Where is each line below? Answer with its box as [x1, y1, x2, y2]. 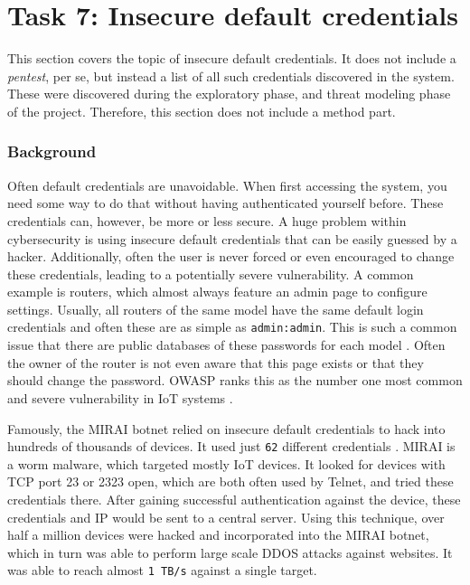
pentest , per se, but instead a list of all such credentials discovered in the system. [7, 66, 455, 85]
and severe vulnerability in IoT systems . [7, 388, 233, 407]
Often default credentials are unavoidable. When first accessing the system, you [7, 175, 447, 194]
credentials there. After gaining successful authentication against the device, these [7, 489, 461, 508]
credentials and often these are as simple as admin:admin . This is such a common [7, 317, 457, 336]
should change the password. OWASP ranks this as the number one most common [7, 371, 463, 390]
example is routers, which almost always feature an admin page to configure [7, 282, 428, 301]
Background [7, 140, 97, 163]
